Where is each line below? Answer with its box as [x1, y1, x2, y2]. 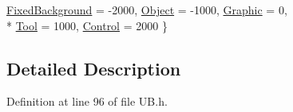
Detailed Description [6, 56, 181, 80]
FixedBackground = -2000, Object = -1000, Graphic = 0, [6, 2, 287, 17]
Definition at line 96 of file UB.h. [6, 93, 168, 110]
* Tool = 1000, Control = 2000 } [6, 17, 168, 33]
